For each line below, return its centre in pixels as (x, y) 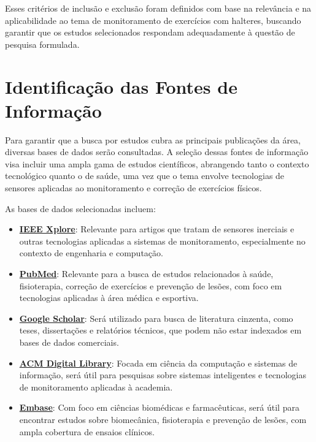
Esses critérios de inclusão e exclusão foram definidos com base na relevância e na (158, 8)
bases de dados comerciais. (69, 342)
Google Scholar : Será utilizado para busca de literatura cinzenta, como (156, 318)
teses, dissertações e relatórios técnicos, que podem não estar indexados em (160, 330)
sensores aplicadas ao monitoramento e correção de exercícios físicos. (133, 188)
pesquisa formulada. (42, 44)
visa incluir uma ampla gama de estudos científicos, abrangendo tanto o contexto (157, 163)
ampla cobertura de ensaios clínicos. (87, 431)
